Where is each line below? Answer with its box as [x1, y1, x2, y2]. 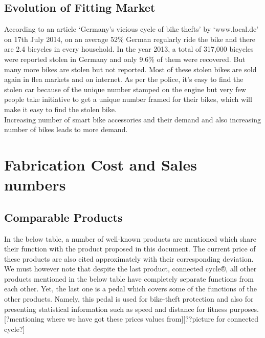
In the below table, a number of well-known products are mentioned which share [4, 233, 257, 244]
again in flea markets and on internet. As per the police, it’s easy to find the [4, 74, 244, 84]
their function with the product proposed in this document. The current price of [4, 243, 256, 254]
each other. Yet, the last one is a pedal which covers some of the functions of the [4, 283, 257, 294]
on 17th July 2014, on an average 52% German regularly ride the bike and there [4, 33, 255, 44]
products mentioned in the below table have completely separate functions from [4, 273, 254, 284]
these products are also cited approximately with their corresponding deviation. [4, 253, 254, 264]
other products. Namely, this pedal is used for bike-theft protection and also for [4, 293, 254, 304]
